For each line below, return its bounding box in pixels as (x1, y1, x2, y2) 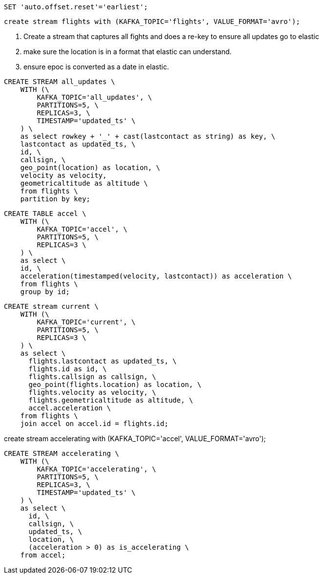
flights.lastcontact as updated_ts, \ (28, 357, 177, 365)
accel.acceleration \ (28, 404, 111, 412)
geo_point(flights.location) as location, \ (28, 381, 202, 388)
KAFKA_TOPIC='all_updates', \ (37, 93, 152, 101)
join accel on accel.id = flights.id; (20, 420, 169, 428)
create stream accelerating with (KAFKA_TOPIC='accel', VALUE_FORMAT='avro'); (4, 434, 266, 443)
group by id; (20, 288, 70, 296)
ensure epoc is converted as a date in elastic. (23, 63, 169, 71)
